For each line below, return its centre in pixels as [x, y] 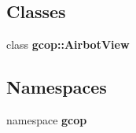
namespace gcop [47, 120]
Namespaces [57, 87]
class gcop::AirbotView [68, 44]
